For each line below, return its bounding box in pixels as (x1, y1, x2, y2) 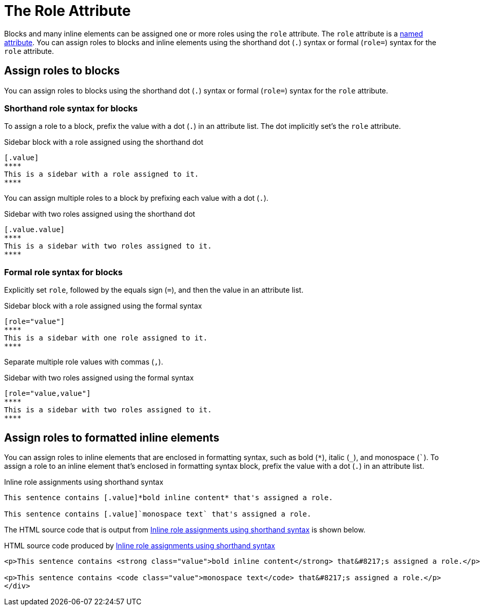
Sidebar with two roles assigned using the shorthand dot (4, 209, 196, 219)
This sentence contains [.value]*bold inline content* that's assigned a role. (4, 493, 333, 502)
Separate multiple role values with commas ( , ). (4, 357, 163, 367)
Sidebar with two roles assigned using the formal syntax (4, 373, 194, 383)
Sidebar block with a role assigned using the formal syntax (4, 301, 202, 311)
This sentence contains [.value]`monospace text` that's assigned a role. (4, 509, 312, 518)
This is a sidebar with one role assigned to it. (4, 334, 208, 342)
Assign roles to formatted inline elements (4, 431, 220, 444)
